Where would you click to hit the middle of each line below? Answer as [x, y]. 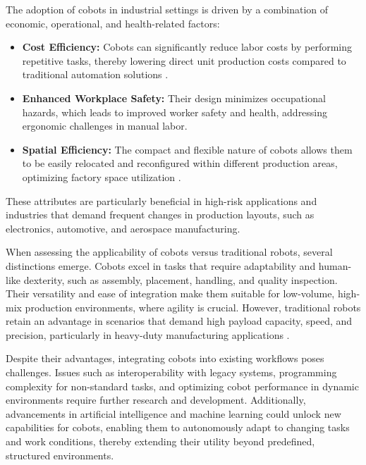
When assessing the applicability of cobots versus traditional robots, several [169, 252]
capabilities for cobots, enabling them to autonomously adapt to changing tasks [178, 427]
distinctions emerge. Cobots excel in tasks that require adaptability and [161, 265]
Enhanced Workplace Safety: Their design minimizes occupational [174, 98]
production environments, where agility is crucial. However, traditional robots [193, 307]
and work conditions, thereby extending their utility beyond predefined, [160, 441]
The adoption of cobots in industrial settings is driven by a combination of [167, 9]
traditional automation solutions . [95, 74]
